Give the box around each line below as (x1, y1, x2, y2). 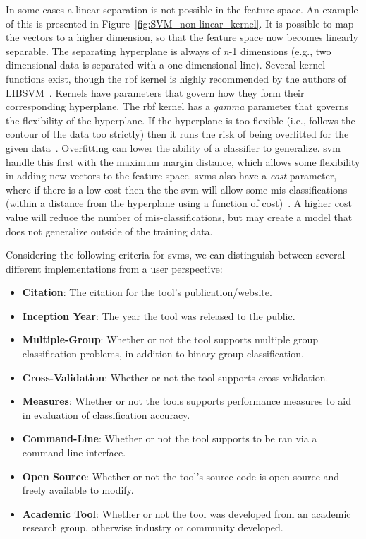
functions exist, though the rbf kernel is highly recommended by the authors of (6, 71, 347, 85)
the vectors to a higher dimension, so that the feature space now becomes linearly (6, 30, 358, 45)
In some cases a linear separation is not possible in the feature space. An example (6, 2, 358, 16)
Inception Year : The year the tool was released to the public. (22, 308, 295, 323)
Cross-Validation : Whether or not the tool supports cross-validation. (22, 369, 329, 384)
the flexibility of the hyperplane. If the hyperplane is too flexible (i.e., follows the (6, 112, 355, 127)
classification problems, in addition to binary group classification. (22, 346, 304, 361)
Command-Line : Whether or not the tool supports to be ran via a (22, 431, 317, 446)
